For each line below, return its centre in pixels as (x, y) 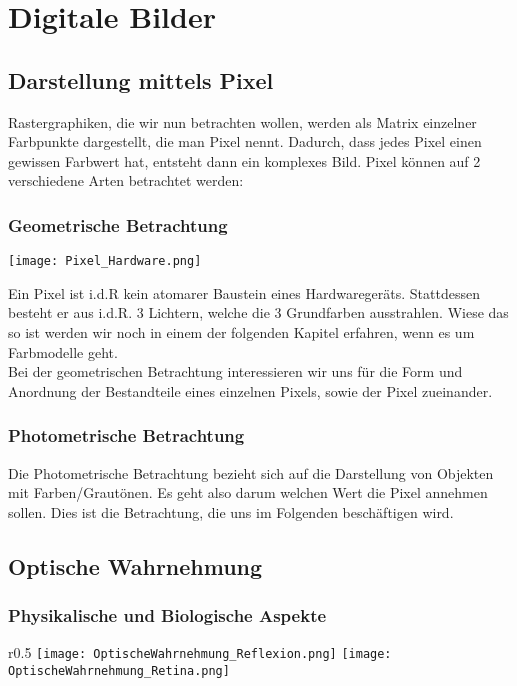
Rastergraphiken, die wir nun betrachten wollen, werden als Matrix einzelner (242, 121)
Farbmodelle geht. (63, 351)
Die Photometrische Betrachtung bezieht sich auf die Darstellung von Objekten (251, 472)
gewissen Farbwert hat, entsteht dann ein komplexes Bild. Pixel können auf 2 (244, 160)
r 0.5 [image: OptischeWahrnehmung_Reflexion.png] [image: (200, 652)
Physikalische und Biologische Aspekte (167, 615)
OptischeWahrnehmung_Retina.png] (119, 671)
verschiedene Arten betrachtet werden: (126, 180)
